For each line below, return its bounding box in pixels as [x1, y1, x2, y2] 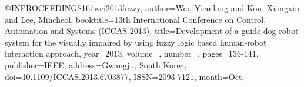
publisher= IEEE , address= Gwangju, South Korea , [5, 58, 187, 71]
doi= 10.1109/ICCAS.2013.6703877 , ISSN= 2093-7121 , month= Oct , [5, 70, 245, 82]
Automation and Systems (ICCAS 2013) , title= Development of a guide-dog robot [5, 25, 299, 37]
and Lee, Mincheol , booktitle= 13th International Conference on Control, [5, 13, 266, 25]
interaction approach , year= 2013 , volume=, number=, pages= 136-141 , [5, 47, 259, 60]
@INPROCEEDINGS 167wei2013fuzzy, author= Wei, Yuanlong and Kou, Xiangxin [5, 2, 299, 13]
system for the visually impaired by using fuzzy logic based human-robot [5, 36, 267, 48]
